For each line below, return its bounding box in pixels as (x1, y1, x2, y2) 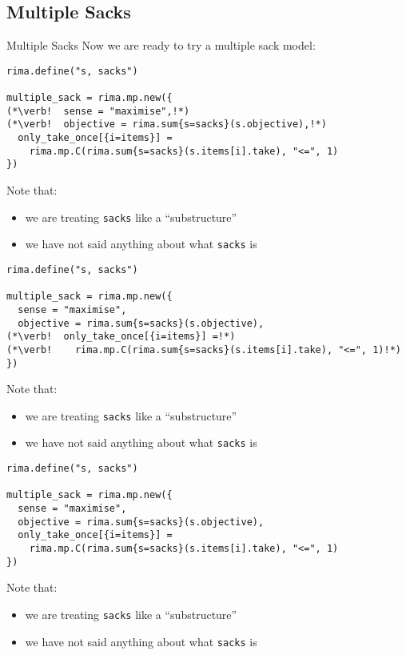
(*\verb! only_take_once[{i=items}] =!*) (6, 331, 236, 343)
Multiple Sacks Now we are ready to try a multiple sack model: (6, 37, 316, 54)
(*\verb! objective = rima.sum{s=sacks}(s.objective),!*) (6, 119, 327, 131)
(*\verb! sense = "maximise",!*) (6, 105, 190, 117)
